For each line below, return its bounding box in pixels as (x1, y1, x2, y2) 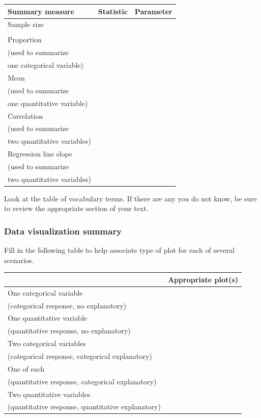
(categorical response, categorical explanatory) (8, 350, 152, 361)
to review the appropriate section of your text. (4, 203, 149, 214)
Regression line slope (8, 148, 72, 159)
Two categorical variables (8, 338, 86, 349)
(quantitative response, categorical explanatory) (8, 376, 157, 386)
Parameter (134, 6, 172, 16)
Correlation (8, 110, 43, 121)
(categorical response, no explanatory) (8, 300, 127, 310)
